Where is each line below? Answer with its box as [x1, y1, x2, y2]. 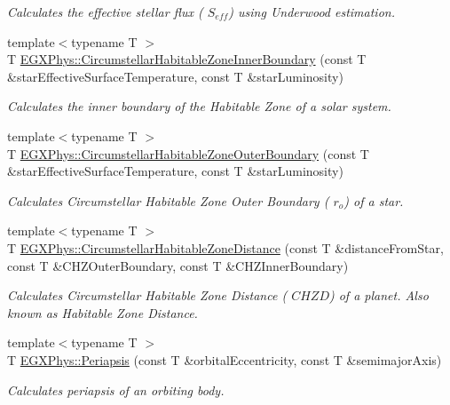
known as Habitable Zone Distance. [7, 303, 198, 322]
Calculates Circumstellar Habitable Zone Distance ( [7, 286, 288, 305]
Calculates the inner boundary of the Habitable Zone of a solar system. [7, 97, 391, 115]
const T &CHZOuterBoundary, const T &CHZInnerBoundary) [7, 256, 349, 274]
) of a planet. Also [328, 286, 429, 305]
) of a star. [343, 191, 404, 210]
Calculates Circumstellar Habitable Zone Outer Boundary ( [7, 191, 329, 210]
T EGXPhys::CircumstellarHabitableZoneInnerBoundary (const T [7, 50, 367, 68]
